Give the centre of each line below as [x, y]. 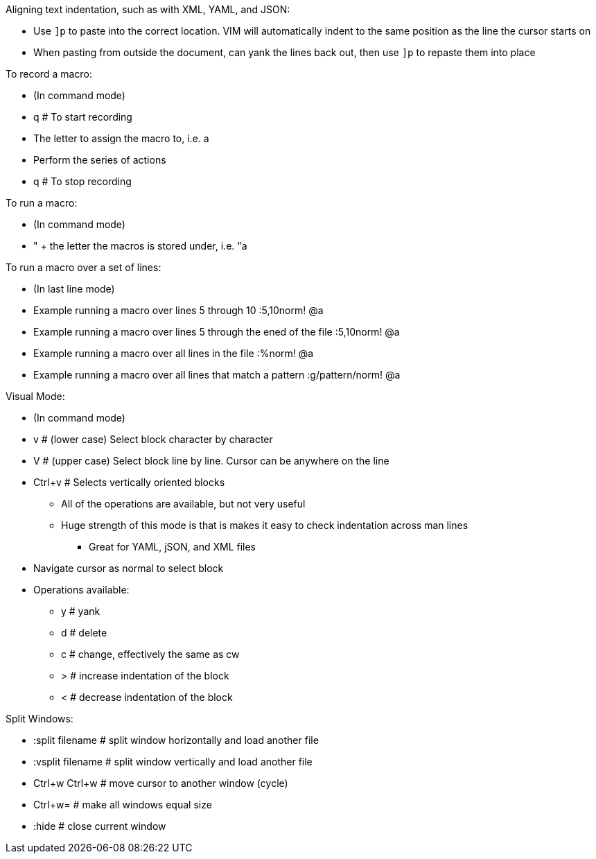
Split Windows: [40, 719]
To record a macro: [49, 74]
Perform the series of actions [100, 160]
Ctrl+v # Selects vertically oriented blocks [129, 482]
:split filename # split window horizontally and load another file [176, 740]
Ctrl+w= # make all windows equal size [123, 805]
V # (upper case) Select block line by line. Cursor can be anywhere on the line [211, 461]
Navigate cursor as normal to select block [129, 568]
